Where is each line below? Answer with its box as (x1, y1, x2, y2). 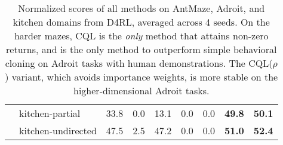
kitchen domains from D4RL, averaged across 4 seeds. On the (13, 15, 270, 29)
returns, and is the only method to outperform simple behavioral (6, 42, 277, 56)
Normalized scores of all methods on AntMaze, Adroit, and (18, 1, 265, 15)
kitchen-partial (19, 106, 81, 120)
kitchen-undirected (19, 124, 97, 137)
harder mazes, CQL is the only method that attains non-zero (14, 29, 269, 42)
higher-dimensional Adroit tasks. (73, 84, 210, 97)
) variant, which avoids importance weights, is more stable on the (5, 70, 278, 84)
